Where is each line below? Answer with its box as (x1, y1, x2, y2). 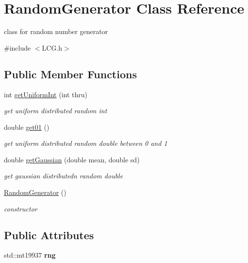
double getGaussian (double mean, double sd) (4, 154, 140, 164)
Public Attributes (4, 227, 94, 242)
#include (4, 42, 31, 53)
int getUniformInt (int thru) (4, 89, 88, 99)
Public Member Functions (4, 66, 137, 81)
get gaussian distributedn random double (4, 171, 123, 181)
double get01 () (4, 122, 50, 132)
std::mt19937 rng (4, 250, 56, 260)
